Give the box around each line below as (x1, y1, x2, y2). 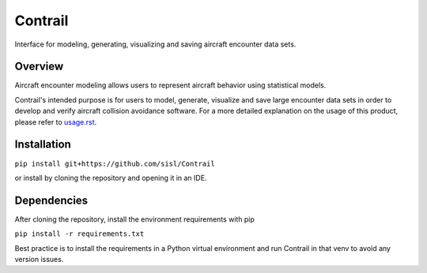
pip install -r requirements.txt (14, 230, 145, 238)
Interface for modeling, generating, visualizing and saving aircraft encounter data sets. (14, 39, 297, 49)
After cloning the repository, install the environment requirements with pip (14, 214, 255, 224)
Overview (14, 60, 64, 73)
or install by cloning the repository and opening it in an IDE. (14, 173, 207, 182)
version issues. (14, 255, 64, 264)
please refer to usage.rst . (14, 117, 97, 126)
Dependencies (14, 193, 89, 207)
